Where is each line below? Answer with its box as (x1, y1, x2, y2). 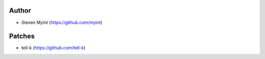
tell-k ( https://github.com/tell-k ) (21, 45, 86, 51)
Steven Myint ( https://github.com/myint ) (21, 20, 103, 25)
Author (9, 6, 31, 15)
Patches (9, 32, 35, 40)
